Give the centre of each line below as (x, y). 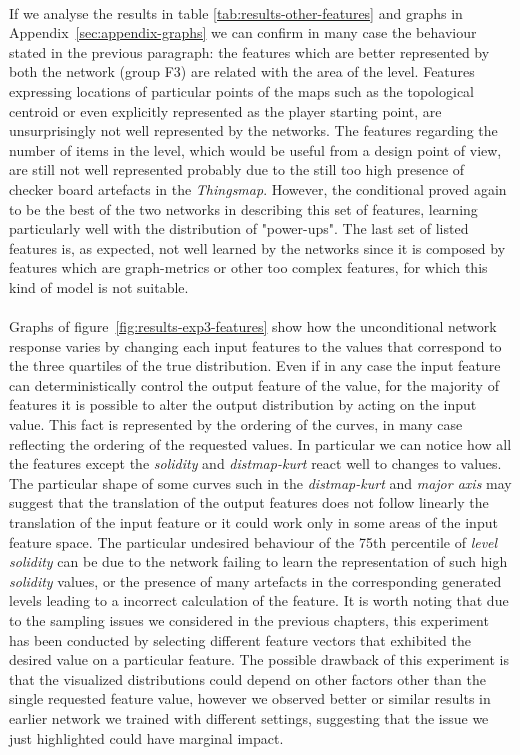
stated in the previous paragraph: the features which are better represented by (249, 51)
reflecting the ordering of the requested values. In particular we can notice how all (260, 443)
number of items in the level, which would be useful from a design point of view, (255, 149)
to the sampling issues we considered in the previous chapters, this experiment (249, 620)
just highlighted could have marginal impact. (146, 737)
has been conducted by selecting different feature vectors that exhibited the (240, 639)
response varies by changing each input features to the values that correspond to (255, 345)
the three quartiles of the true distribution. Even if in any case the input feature (255, 365)
